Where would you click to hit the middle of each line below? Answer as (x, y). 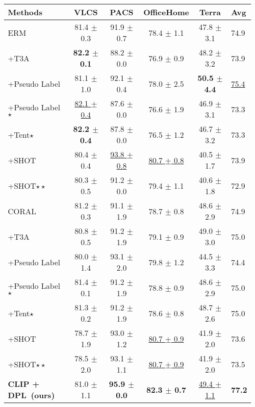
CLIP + (24, 384)
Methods (25, 12)
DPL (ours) (31, 395)
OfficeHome (166, 12)
